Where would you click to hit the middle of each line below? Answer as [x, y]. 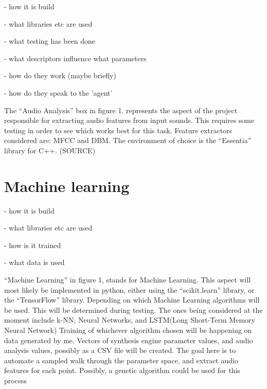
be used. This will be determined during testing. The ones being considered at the [133, 310]
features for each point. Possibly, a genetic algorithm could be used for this [122, 370]
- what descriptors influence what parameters [75, 58]
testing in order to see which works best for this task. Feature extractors [118, 130]
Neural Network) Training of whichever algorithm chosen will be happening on [128, 330]
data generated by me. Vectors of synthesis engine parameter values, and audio [129, 340]
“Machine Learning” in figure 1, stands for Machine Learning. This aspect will [128, 280]
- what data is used [34, 262]
